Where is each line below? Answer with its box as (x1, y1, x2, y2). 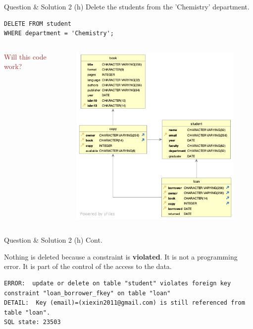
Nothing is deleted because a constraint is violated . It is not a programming (4, 251, 238, 262)
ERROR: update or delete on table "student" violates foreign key (4, 279, 231, 287)
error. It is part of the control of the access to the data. (4, 261, 172, 271)
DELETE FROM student (4, 20, 72, 27)
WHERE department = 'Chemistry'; (4, 30, 114, 37)
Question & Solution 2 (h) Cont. (4, 235, 102, 245)
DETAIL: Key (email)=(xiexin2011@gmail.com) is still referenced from (4, 299, 245, 307)
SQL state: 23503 (4, 319, 61, 326)
